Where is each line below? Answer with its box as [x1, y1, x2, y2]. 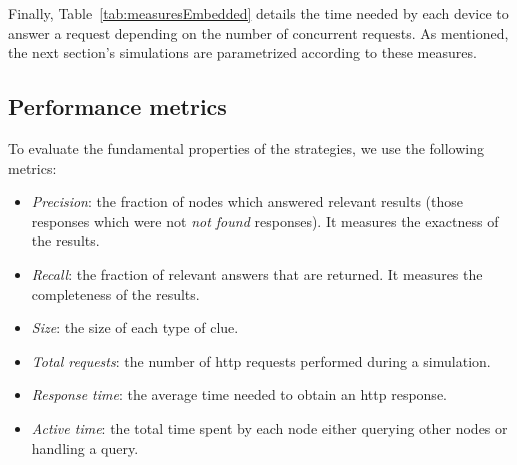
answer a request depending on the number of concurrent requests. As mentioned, [8, 22, 509, 43]
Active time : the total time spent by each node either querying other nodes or [31, 417, 508, 438]
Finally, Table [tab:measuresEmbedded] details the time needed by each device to [8, 3, 509, 23]
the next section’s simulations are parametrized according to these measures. [8, 42, 477, 63]
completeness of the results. [31, 283, 200, 304]
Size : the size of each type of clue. [31, 317, 239, 338]
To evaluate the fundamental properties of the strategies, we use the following [8, 137, 485, 158]
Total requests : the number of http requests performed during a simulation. [31, 350, 491, 371]
